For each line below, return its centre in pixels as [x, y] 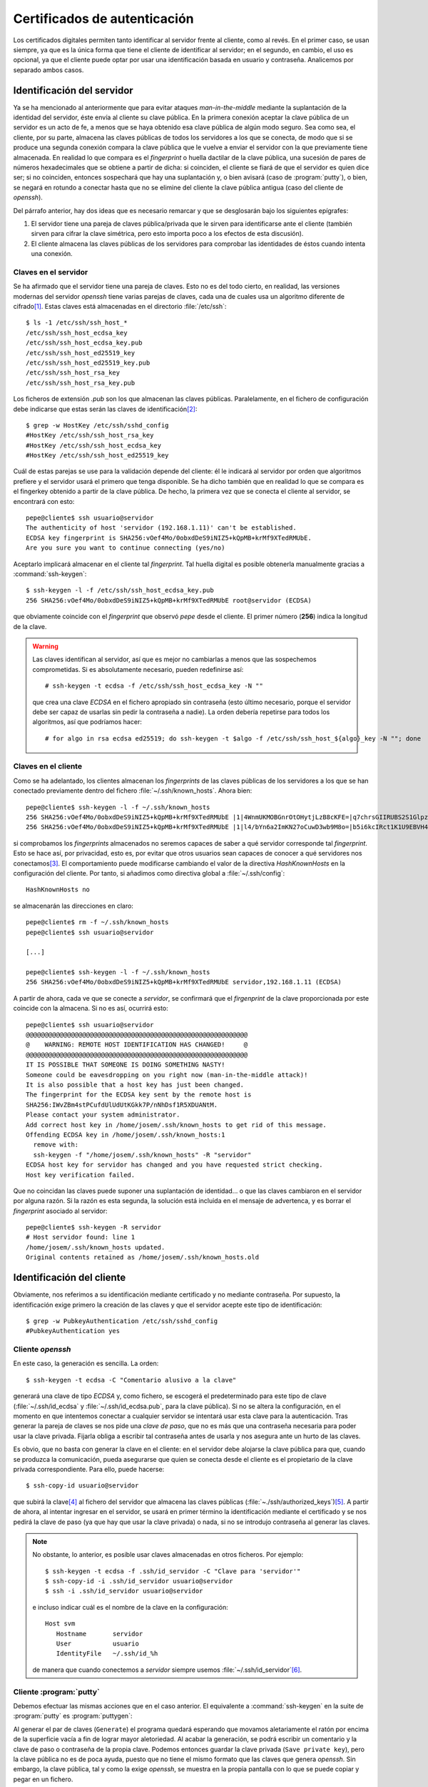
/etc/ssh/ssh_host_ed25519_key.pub [88, 362]
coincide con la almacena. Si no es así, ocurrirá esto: [91, 1009]
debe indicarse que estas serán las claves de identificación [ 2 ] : [105, 409]
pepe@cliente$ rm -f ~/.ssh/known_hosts [97, 922]
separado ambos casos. [49, 70]
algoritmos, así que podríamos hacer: [87, 722]
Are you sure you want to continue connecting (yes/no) [126, 548]
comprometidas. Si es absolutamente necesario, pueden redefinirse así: [138, 669]
